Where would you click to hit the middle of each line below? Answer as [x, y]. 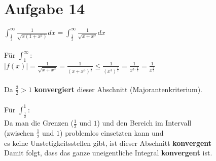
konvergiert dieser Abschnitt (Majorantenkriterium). [118, 89]
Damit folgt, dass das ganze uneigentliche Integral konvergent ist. [108, 153]
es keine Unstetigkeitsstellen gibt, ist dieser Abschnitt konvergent [108, 143]
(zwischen [19, 132]
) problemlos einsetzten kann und [112, 132]
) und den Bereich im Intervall [144, 123]
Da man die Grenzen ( [39, 123]
